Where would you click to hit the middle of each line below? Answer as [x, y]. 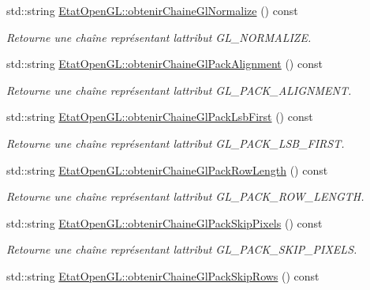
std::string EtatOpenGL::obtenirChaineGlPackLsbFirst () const [160, 117]
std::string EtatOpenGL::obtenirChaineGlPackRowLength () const [167, 169]
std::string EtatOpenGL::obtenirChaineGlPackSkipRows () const [163, 275]
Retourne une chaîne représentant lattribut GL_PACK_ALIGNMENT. [179, 90]
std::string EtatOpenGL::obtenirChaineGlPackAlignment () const [164, 64]
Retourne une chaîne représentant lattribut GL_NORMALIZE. [159, 37]
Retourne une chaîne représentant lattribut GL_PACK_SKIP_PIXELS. [182, 249]
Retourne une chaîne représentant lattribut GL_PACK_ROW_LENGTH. [185, 196]
